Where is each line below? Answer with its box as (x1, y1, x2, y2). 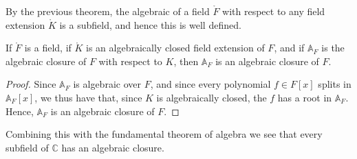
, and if (274, 40, 305, 55)
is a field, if (24, 40, 72, 55)
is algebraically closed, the (156, 90, 267, 104)
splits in (318, 77, 351, 91)
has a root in (277, 90, 332, 104)
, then (173, 53, 199, 68)
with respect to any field (222, 4, 325, 18)
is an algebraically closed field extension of (86, 40, 265, 55)
